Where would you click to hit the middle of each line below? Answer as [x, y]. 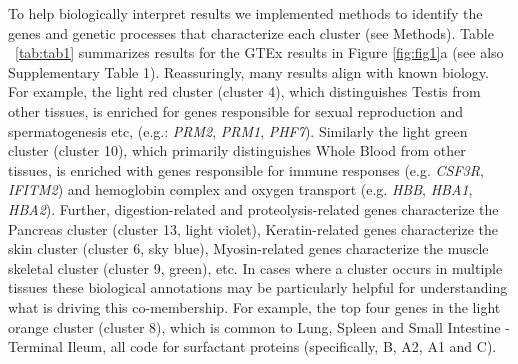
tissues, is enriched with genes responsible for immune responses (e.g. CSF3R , [246, 169]
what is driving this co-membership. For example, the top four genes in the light [254, 306]
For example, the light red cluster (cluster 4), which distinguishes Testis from [244, 91]
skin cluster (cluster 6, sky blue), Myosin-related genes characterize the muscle [248, 248]
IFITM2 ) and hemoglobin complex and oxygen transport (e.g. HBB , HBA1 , [240, 189]
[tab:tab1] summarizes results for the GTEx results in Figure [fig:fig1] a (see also [259, 52]
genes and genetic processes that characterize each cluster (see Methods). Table [251, 32]
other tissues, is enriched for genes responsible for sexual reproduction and [236, 110]
